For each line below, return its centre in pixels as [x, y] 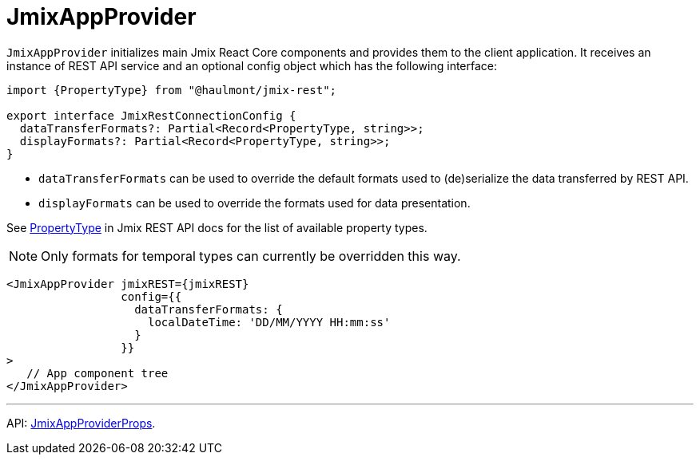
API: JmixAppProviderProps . [81, 423]
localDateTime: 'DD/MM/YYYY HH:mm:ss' [269, 322]
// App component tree [97, 373]
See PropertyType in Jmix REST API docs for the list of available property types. [217, 227]
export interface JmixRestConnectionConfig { [151, 115]
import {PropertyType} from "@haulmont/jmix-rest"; [172, 90]
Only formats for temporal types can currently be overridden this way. [251, 256]
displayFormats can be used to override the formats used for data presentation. [255, 203]
